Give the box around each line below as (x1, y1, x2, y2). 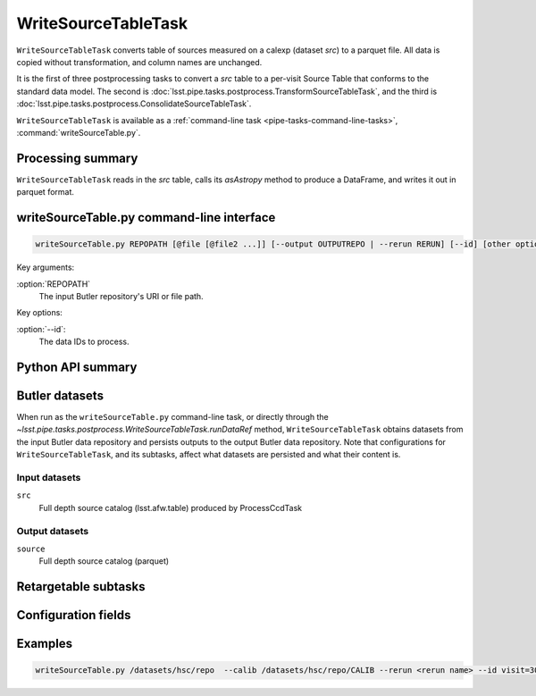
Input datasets (16, 471, 81, 483)
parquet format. (16, 187, 75, 197)
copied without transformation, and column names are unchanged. (16, 56, 263, 67)
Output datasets (16, 524, 89, 537)
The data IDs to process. (38, 336, 130, 348)
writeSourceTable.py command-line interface (16, 210, 276, 225)
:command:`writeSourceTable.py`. (16, 127, 141, 138)
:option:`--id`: (16, 323, 66, 334)
